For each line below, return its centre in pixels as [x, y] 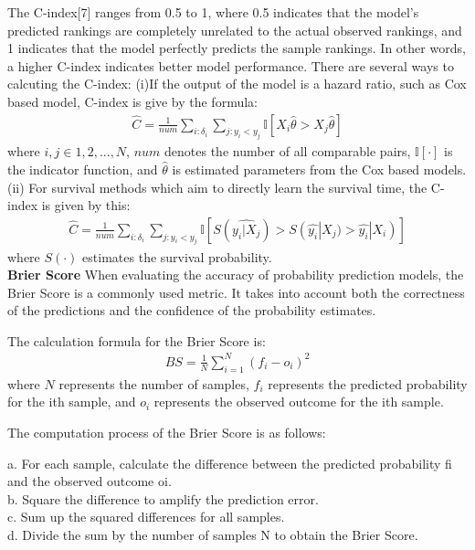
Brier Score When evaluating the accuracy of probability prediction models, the [236, 275]
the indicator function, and [83, 169]
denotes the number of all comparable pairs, [288, 151]
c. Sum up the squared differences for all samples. [146, 517]
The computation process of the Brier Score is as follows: [167, 432]
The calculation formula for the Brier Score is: [137, 340]
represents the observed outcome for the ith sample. [299, 402]
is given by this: [86, 205]
